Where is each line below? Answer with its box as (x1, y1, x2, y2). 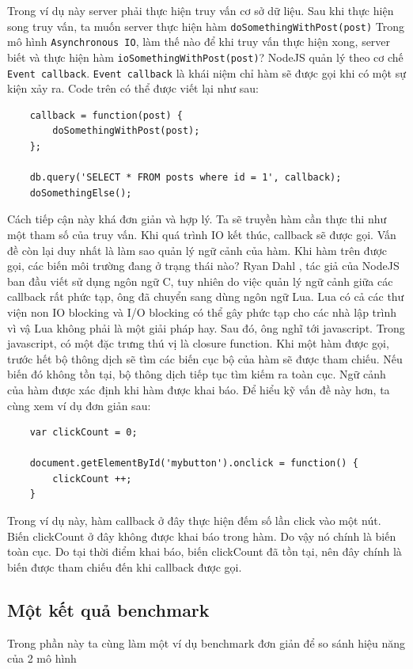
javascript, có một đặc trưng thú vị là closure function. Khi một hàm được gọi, (7, 335, 389, 352)
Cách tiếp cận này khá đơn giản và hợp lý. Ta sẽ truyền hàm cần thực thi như (7, 211, 387, 227)
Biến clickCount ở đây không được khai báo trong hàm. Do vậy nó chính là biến (7, 527, 396, 544)
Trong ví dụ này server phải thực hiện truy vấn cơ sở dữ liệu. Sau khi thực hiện (7, 2, 394, 18)
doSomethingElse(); (29, 187, 132, 199)
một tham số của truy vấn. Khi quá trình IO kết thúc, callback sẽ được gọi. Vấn (7, 226, 396, 242)
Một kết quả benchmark (7, 597, 210, 621)
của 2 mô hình (7, 650, 77, 667)
